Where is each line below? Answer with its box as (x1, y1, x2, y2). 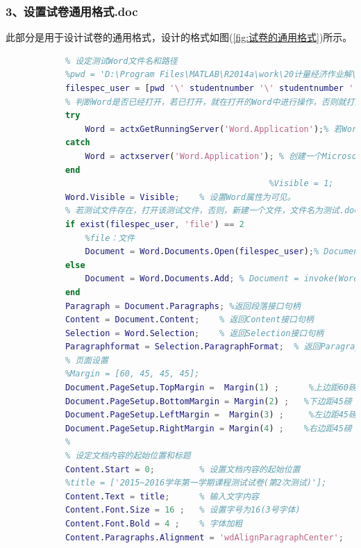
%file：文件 (85, 233, 135, 243)
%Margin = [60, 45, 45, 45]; (65, 369, 200, 379)
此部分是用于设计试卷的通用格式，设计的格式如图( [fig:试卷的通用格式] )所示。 (6, 30, 353, 44)
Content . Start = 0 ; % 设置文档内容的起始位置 (65, 464, 301, 474)
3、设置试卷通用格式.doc (6, 2, 138, 19)
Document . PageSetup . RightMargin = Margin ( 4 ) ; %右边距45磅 (65, 423, 352, 433)
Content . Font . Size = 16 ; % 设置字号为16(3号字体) (65, 505, 301, 515)
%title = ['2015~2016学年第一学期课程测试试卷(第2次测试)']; (65, 478, 327, 488)
